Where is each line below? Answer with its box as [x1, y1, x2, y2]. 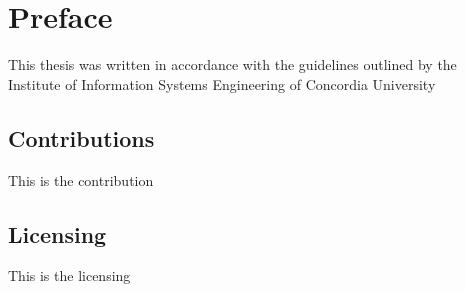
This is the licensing [8, 265, 131, 286]
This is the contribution [8, 169, 154, 190]
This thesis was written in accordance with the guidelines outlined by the [8, 54, 457, 75]
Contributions [8, 122, 155, 153]
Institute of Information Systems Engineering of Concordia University [8, 73, 436, 94]
